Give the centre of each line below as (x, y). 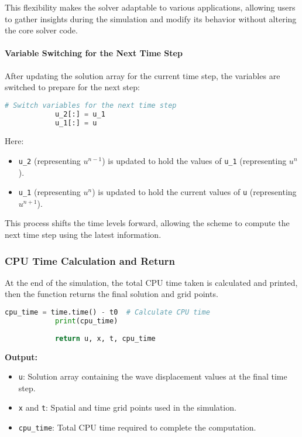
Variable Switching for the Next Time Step (94, 53)
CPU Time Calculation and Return (90, 260)
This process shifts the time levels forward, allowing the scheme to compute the (147, 223)
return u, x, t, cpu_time (105, 338)
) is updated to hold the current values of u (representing (194, 192)
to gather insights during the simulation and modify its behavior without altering (151, 18)
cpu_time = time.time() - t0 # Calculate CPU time (107, 313)
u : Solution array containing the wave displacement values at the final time (153, 376)
